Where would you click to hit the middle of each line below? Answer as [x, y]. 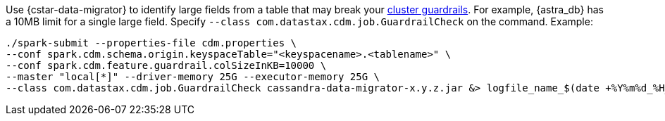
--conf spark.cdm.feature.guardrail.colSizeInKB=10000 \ [166, 65]
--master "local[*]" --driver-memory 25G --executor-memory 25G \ [193, 77]
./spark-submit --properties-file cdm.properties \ [151, 43]
